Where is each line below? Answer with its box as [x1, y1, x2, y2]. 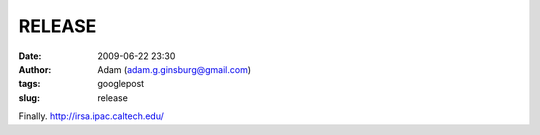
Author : [18, 63, 52, 75]
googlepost [97, 78, 145, 90]
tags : [18, 78, 41, 90]
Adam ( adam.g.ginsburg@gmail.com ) [97, 63, 252, 75]
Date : [18, 50, 42, 62]
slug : [18, 91, 40, 104]
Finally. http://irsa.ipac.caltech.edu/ [18, 110, 165, 122]
